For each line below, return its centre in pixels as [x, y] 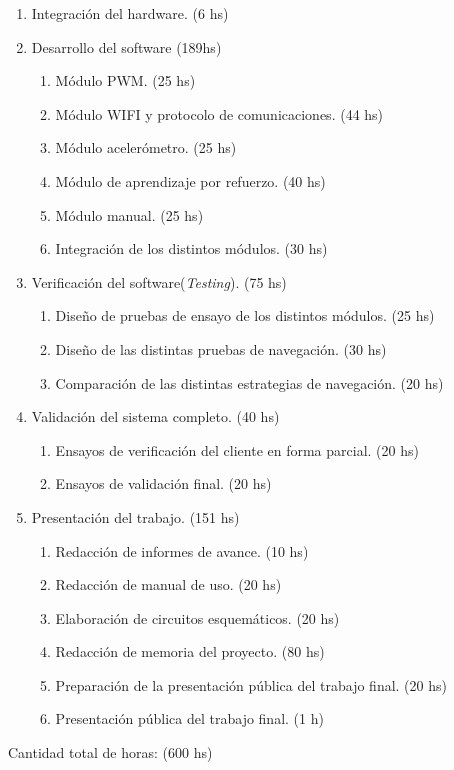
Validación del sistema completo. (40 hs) [155, 416]
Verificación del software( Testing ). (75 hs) [159, 281]
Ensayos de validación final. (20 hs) [163, 483]
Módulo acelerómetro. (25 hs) [146, 147]
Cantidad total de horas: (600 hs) [110, 752]
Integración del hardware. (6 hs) [130, 13]
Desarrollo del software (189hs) [126, 46]
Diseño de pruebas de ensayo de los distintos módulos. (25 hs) [245, 315]
